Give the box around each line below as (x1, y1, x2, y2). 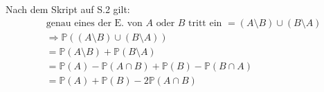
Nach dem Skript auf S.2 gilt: (6, 2, 130, 16)
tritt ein (188, 18, 222, 28)
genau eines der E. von (46, 18, 143, 28)
